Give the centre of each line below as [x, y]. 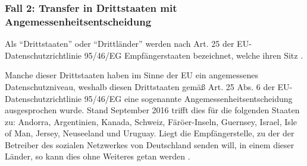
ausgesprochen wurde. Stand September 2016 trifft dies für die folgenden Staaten [152, 110]
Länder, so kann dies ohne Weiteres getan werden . [98, 156]
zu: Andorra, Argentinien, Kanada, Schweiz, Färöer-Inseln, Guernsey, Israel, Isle [151, 121]
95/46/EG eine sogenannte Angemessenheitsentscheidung [188, 98]
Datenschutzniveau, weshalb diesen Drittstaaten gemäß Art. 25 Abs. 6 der [140, 86]
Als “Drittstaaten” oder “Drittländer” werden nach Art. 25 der [120, 44]
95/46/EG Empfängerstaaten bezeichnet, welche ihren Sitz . [194, 55]
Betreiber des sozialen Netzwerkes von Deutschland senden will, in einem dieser [150, 144]
